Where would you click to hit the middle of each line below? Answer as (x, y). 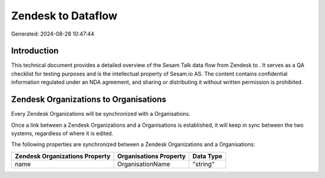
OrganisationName (144, 164)
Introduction (35, 51)
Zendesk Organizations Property (63, 156)
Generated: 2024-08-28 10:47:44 (53, 34)
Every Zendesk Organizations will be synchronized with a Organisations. (101, 114)
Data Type (208, 156)
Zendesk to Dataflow (64, 16)
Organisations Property (151, 156)
